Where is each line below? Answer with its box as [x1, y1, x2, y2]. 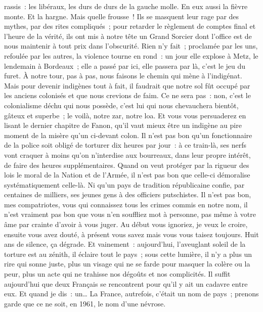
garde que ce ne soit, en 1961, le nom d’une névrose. [4, 298, 166, 308]
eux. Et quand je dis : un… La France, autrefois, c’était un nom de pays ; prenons [4, 288, 259, 299]
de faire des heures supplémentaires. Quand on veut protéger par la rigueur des [4, 159, 249, 170]
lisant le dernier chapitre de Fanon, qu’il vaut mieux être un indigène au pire [4, 120, 242, 130]
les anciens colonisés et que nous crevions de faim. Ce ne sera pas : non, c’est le [4, 90, 251, 101]
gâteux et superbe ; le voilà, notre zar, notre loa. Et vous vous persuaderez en [4, 110, 246, 120]
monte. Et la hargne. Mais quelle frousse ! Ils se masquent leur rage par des [4, 11, 239, 21]
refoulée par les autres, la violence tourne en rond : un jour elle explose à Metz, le [4, 50, 258, 61]
